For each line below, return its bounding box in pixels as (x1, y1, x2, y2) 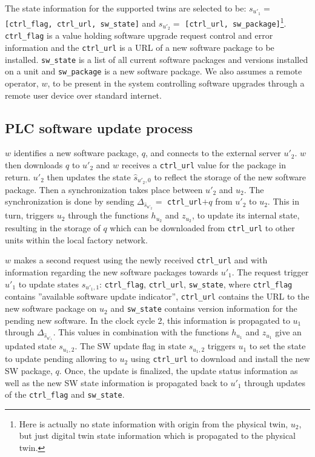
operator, (5, 77, 39, 89)
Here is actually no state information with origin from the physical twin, (19, 417, 288, 430)
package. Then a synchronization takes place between (5, 183, 203, 196)
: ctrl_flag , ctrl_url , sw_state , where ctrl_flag (99, 277, 293, 290)
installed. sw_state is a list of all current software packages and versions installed (5, 53, 308, 65)
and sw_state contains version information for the (110, 302, 297, 315)
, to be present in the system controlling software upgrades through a (47, 77, 305, 89)
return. (5, 170, 31, 183)
